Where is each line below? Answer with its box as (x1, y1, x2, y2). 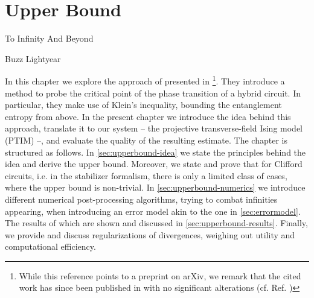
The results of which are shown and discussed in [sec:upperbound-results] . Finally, (5, 217, 308, 229)
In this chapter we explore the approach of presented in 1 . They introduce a (5, 73, 285, 87)
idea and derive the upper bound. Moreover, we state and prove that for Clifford (5, 157, 303, 170)
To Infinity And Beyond (5, 32, 94, 45)
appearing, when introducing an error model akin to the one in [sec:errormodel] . (5, 204, 301, 217)
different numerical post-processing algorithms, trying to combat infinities (5, 192, 278, 205)
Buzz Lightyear (5, 52, 61, 65)
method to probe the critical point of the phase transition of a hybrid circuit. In (5, 86, 301, 99)
